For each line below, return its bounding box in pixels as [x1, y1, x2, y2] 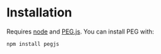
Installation [6, 5, 73, 21]
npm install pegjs [6, 40, 59, 47]
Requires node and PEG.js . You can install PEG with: [6, 27, 155, 36]
